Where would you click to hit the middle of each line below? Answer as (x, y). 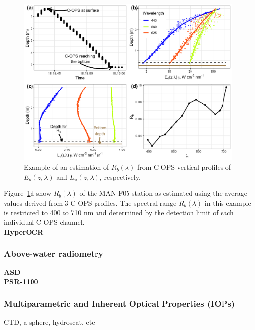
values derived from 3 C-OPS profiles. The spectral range (90, 202)
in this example (228, 202)
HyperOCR (24, 231)
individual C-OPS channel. (44, 222)
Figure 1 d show (28, 193)
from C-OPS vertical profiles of (184, 167)
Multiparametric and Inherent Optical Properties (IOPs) (120, 303)
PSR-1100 (21, 282)
